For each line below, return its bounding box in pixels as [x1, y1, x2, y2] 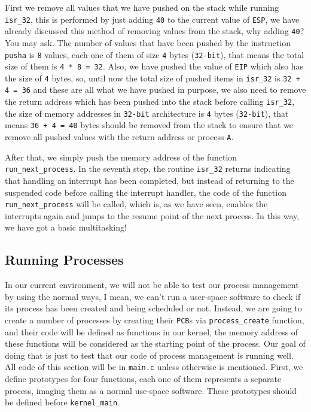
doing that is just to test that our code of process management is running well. [5, 349, 294, 361]
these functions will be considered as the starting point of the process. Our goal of [5, 337, 306, 350]
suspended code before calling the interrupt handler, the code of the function [5, 186, 286, 198]
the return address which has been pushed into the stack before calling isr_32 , [5, 95, 295, 108]
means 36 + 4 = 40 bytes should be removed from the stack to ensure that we [5, 119, 294, 131]
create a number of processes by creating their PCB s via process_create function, [5, 314, 304, 326]
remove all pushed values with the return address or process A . [5, 131, 234, 143]
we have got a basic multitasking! [5, 221, 127, 234]
